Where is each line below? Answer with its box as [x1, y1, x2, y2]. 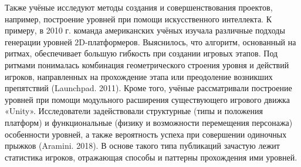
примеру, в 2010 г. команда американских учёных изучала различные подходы [5, 24, 285, 36]
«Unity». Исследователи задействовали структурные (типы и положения [5, 105, 263, 117]
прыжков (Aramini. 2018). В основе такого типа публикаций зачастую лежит [5, 139, 280, 152]
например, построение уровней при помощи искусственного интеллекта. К [5, 12, 272, 25]
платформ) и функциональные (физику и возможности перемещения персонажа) [5, 116, 293, 128]
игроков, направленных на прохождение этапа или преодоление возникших [5, 70, 273, 82]
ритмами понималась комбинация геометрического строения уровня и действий [5, 58, 289, 71]
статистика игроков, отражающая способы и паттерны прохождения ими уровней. [5, 151, 297, 163]
